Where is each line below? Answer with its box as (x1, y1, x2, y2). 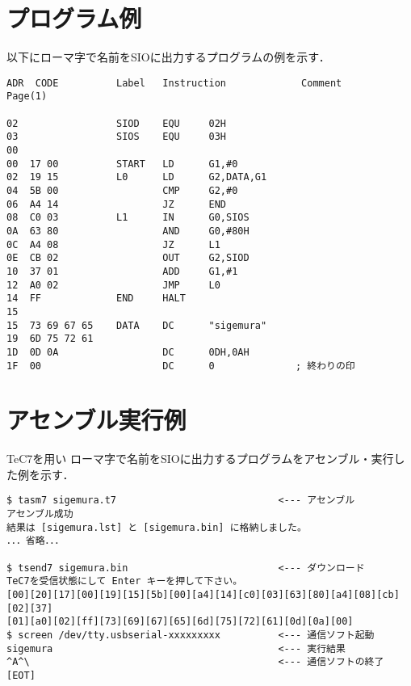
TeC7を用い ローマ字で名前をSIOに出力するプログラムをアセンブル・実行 (6, 450, 394, 467)
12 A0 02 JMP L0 (6, 279, 220, 291)
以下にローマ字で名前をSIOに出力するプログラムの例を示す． (6, 48, 330, 65)
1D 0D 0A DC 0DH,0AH (6, 346, 250, 358)
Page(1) (6, 90, 48, 103)
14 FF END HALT (6, 292, 186, 305)
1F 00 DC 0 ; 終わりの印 (6, 360, 355, 372)
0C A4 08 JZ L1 (6, 238, 220, 250)
